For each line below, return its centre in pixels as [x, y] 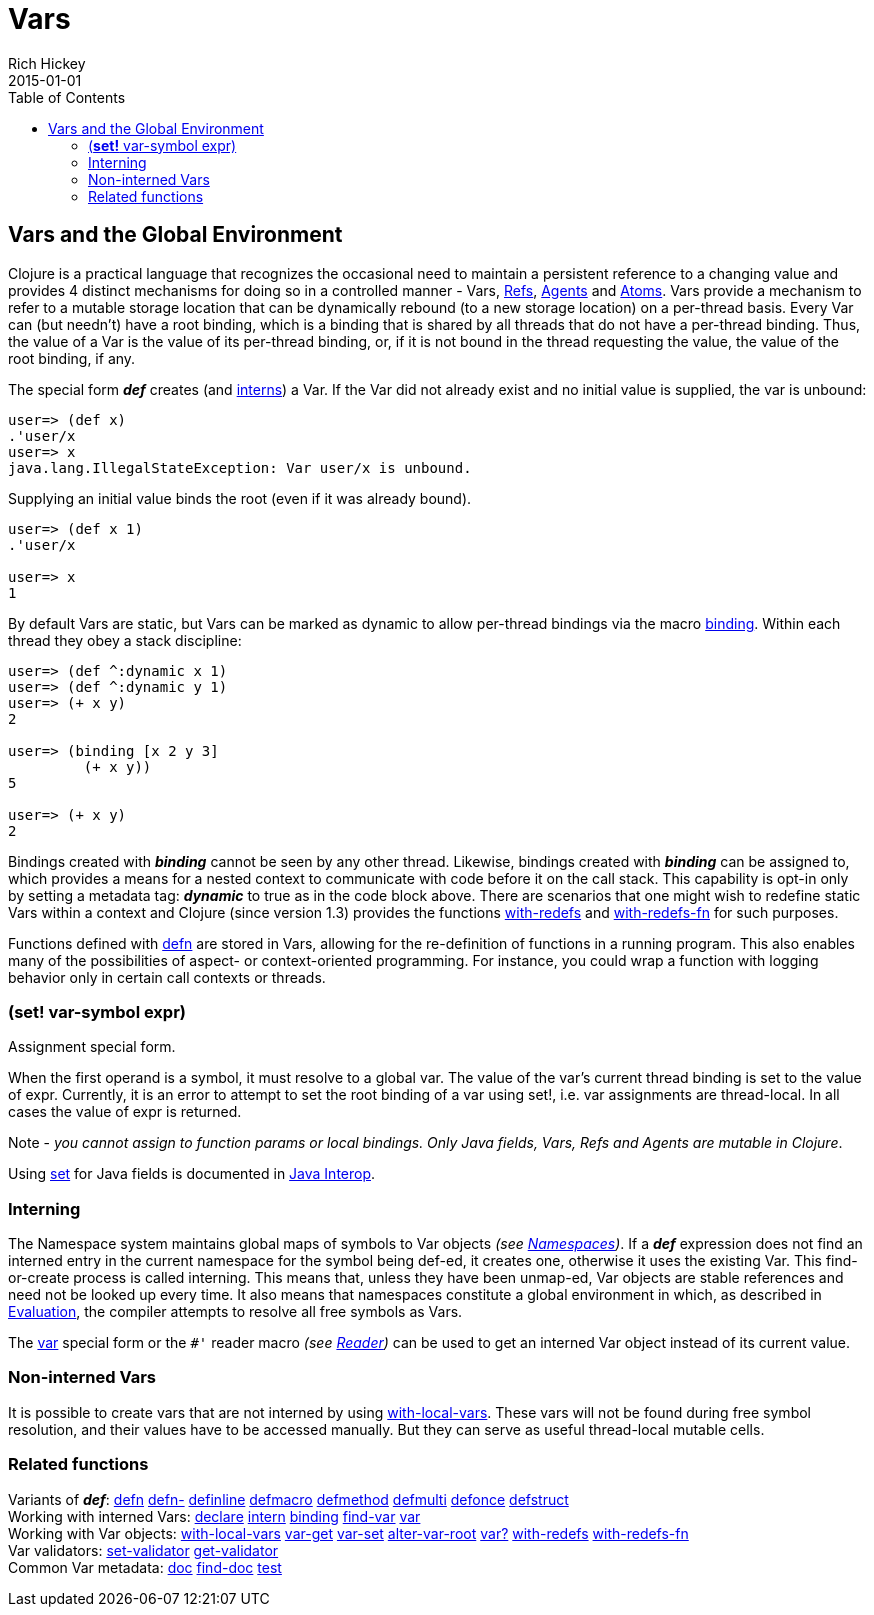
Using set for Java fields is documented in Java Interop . [192, 1174]
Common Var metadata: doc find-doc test [145, 1567]
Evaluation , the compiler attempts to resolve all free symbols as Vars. [235, 1312]
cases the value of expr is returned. [125, 1112]
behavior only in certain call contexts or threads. [167, 977]
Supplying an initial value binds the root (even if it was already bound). [240, 498]
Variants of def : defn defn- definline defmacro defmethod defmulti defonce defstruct [288, 1499]
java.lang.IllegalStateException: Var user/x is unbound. [240, 467]
